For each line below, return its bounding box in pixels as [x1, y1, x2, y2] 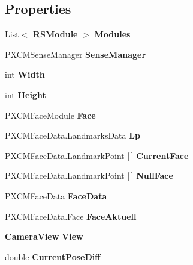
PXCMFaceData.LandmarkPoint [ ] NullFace [5, 169, 173, 182]
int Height [5, 88, 46, 101]
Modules [94, 28, 131, 40]
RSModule [32, 28, 78, 40]
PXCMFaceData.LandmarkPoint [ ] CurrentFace [5, 149, 189, 161]
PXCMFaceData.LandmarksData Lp [5, 129, 140, 142]
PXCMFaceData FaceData [5, 189, 107, 202]
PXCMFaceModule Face [5, 108, 96, 121]
